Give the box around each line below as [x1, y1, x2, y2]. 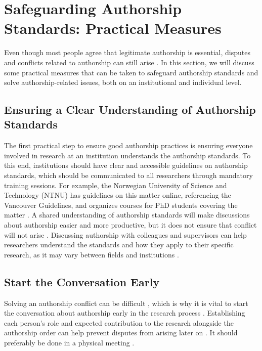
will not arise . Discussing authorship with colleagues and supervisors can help [4, 229, 247, 240]
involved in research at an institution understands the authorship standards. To [4, 150, 251, 160]
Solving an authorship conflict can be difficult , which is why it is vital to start [4, 297, 248, 308]
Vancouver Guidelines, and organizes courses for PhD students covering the [4, 199, 238, 210]
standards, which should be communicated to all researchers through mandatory [4, 170, 253, 181]
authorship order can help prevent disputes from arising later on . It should [4, 327, 238, 338]
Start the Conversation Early [4, 274, 160, 289]
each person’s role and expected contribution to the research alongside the [4, 317, 234, 328]
